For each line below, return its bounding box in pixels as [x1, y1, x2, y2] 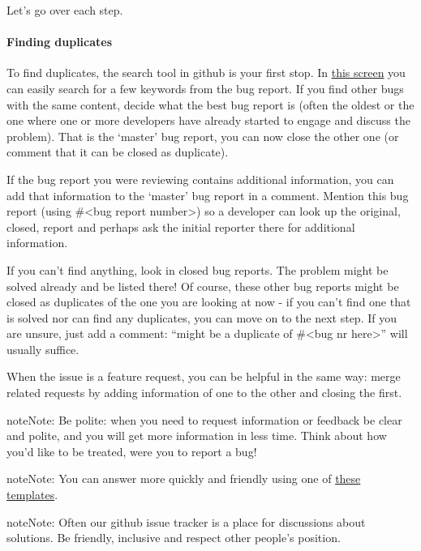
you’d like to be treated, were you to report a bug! [6, 442, 257, 459]
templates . [6, 486, 58, 503]
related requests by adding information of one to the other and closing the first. [6, 384, 402, 401]
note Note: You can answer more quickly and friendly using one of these [6, 470, 361, 487]
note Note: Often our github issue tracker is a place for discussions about [6, 513, 366, 530]
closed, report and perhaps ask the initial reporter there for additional [6, 218, 355, 235]
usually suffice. [6, 340, 79, 357]
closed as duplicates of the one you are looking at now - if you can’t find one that [6, 293, 411, 310]
